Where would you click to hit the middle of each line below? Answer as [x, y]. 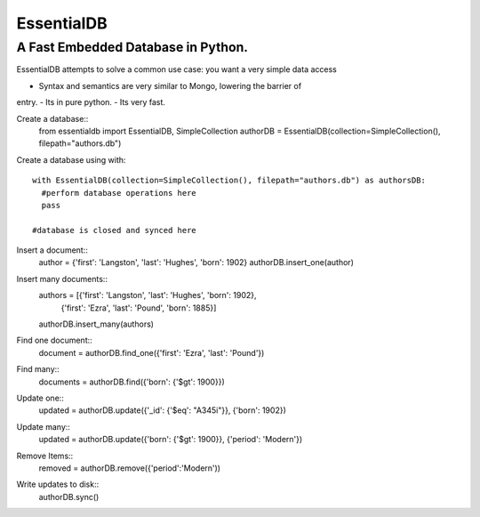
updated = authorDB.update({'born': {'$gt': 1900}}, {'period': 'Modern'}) [171, 440]
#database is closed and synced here [115, 230]
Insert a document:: [52, 250]
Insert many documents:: [62, 279]
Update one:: [40, 398]
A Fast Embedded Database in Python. [132, 47]
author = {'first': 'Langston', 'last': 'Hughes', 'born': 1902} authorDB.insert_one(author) [196, 263]
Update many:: [44, 426]
